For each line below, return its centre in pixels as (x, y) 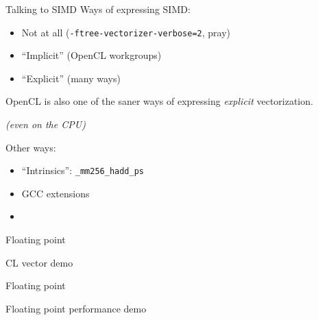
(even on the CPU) (46, 124)
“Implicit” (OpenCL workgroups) (91, 55)
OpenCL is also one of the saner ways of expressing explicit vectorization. (159, 101)
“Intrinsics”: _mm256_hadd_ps (83, 170)
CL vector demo (39, 262)
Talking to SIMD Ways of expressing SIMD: (98, 9)
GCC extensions (56, 193)
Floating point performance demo (76, 308)
